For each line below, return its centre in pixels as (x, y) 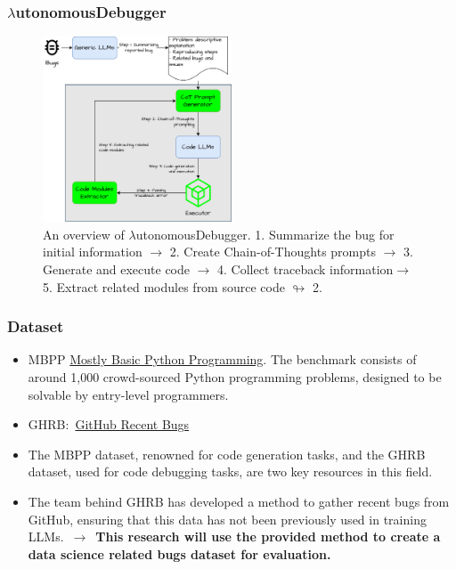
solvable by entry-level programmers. (128, 394)
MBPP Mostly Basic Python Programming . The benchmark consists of (222, 359)
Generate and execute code (117, 269)
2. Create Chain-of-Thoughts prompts (273, 252)
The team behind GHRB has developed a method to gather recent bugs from (239, 502)
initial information (93, 252)
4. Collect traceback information (305, 269)
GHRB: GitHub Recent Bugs (109, 424)
